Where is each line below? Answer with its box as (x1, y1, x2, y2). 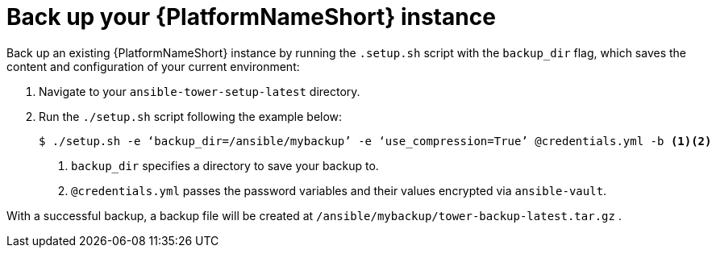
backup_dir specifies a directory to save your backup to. (71, 158, 379, 173)
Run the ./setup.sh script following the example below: (39, 109, 343, 123)
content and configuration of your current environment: (6, 59, 300, 73)
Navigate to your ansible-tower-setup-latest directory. (39, 84, 360, 98)
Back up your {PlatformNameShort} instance (6, 3, 496, 31)
